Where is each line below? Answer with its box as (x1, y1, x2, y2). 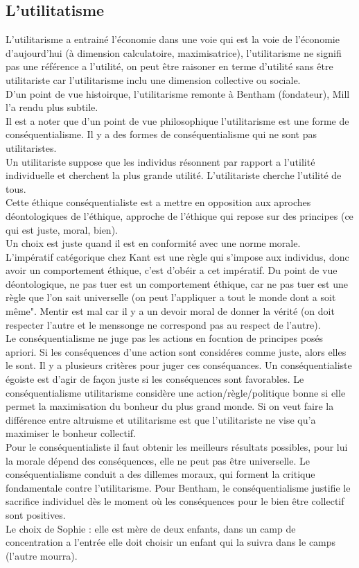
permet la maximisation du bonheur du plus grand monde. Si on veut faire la (6, 399, 334, 413)
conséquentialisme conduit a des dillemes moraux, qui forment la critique (6, 467, 315, 481)
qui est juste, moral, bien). (6, 222, 118, 236)
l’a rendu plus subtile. (6, 100, 98, 114)
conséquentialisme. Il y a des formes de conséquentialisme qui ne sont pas (6, 127, 317, 141)
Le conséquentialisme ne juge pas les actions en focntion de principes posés (6, 331, 324, 345)
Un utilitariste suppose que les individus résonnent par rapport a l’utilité (6, 154, 315, 169)
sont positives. (6, 507, 66, 522)
